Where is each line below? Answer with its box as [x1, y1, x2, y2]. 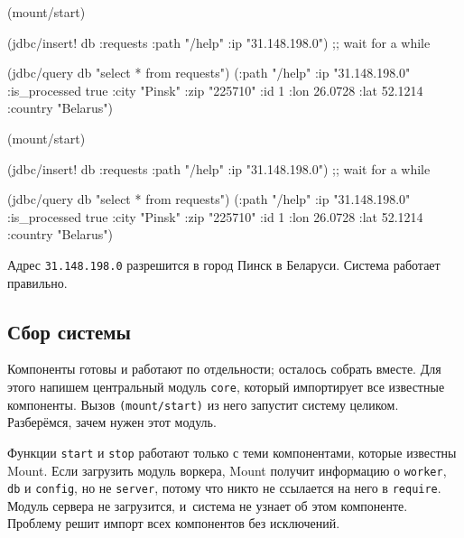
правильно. [7, 273, 68, 292]
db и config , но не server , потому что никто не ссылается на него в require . [7, 478, 441, 497]
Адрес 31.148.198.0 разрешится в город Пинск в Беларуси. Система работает [7, 255, 441, 274]
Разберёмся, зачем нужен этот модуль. [7, 413, 217, 431]
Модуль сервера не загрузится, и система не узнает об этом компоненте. [7, 496, 408, 515]
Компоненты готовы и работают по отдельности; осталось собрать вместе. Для [7, 359, 441, 378]
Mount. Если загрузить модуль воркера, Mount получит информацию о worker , [7, 460, 447, 479]
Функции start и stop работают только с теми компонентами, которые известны [7, 442, 457, 461]
